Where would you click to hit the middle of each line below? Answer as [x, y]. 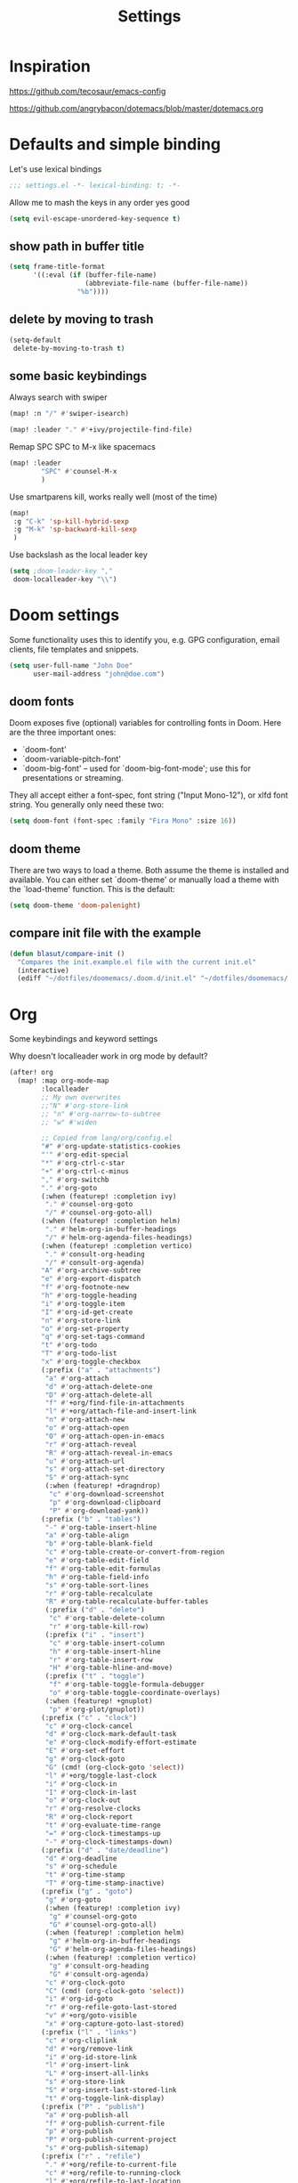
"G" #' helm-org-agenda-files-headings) [123, 1950]
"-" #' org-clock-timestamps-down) [109, 1842]
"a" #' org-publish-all [87, 2115]
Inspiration [50, 66]
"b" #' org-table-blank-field [99, 1544]
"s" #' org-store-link [85, 2082]
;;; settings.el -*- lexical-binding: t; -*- [95, 185]
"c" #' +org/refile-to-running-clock [113, 2173]
